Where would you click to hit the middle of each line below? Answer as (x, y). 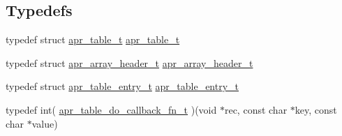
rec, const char (256, 109)
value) (45, 123)
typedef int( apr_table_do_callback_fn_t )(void (111, 109)
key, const (316, 109)
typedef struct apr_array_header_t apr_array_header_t (129, 62)
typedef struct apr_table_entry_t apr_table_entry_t (122, 86)
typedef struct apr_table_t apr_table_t (93, 39)
